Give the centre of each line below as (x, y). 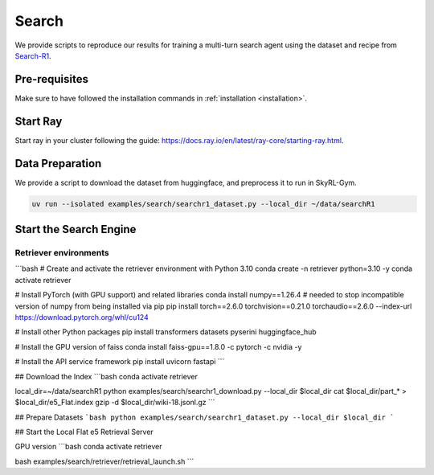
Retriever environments (62, 253)
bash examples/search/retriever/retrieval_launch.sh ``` (104, 461)
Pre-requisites (51, 79)
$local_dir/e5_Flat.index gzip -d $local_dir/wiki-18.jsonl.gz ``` (115, 403)
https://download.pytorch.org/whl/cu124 (82, 317)
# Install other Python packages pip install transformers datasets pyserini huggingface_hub (166, 332)
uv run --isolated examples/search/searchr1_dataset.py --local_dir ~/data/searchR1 (203, 204)
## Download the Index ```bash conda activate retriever (106, 376)
